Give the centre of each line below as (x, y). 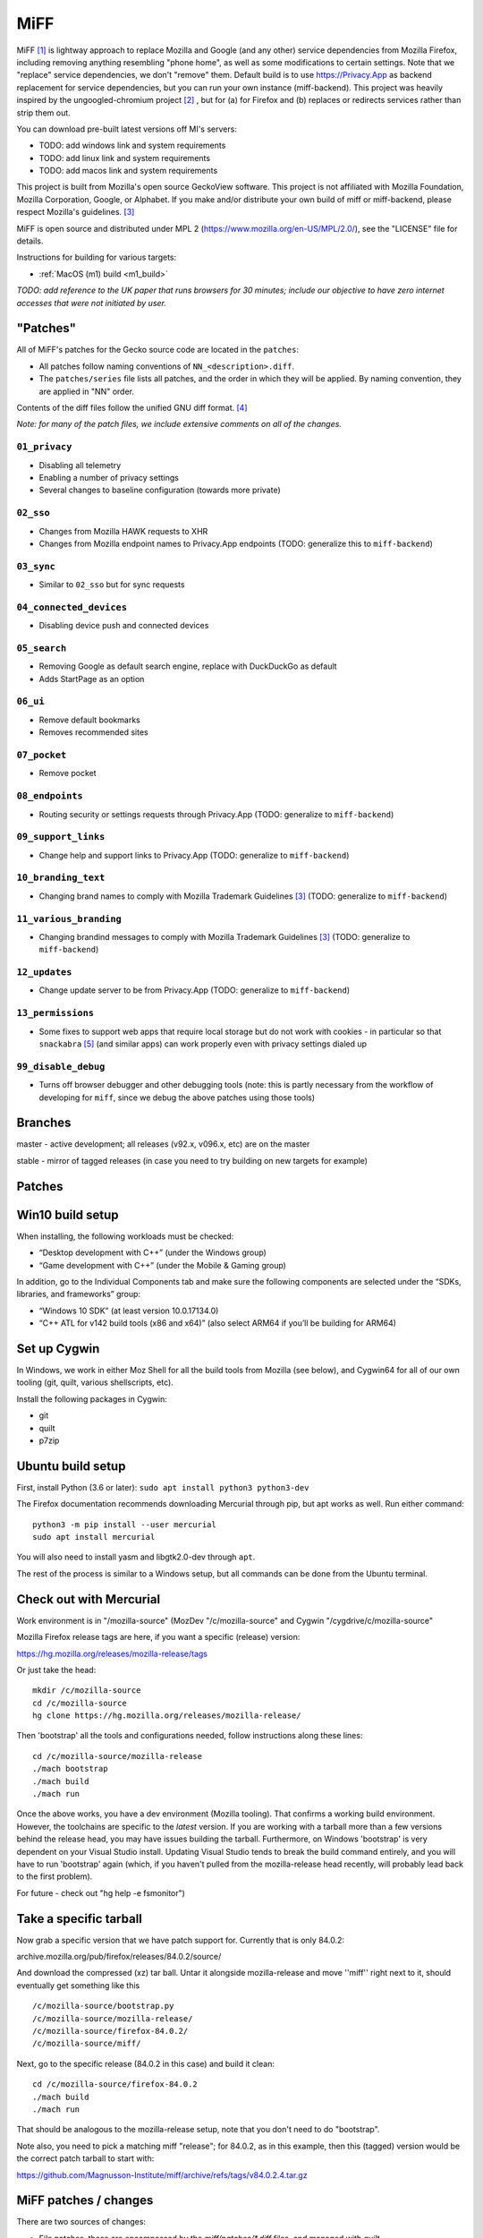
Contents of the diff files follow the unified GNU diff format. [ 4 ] (132, 408)
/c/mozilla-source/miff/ (87, 2044)
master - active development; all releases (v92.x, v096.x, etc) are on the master (163, 1144)
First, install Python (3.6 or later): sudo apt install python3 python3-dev (163, 1487)
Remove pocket (68, 773)
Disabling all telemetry (80, 465)
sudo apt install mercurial (94, 1537)
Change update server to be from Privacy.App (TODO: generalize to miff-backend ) (195, 990)
